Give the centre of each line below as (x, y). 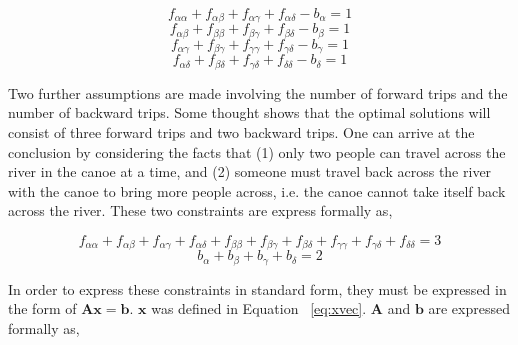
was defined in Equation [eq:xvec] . (259, 308)
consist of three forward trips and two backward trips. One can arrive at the (241, 132)
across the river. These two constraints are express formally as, (200, 210)
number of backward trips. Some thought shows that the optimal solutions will (249, 112)
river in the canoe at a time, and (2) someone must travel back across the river (250, 171)
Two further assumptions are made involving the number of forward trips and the (258, 92)
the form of (42, 308)
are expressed (469, 308)
